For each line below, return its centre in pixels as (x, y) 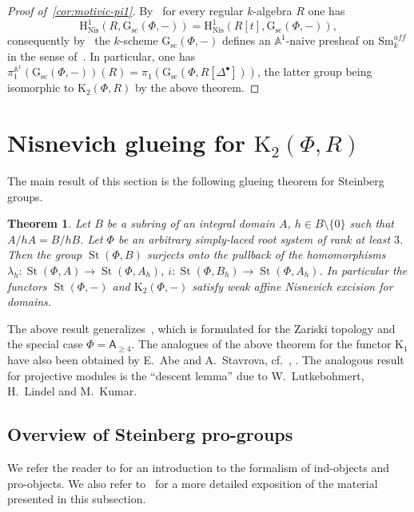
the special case (45, 344)
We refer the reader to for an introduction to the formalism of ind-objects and (199, 467)
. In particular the (363, 270)
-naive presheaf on (330, 40)
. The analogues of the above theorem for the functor (261, 344)
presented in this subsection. (77, 499)
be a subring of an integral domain (191, 223)
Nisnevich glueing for (126, 143)
